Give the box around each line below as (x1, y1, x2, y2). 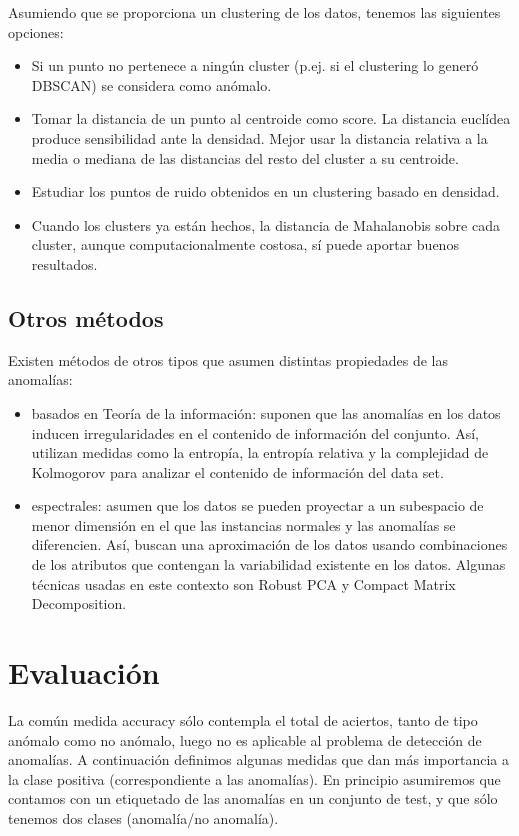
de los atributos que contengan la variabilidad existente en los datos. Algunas (31, 554, 506, 575)
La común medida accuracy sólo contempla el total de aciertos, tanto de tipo (8, 709, 478, 730)
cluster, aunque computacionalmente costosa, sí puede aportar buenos (31, 234, 459, 255)
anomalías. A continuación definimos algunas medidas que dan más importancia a (8, 749, 509, 770)
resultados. (31, 253, 98, 274)
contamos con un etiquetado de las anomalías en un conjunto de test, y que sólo (8, 788, 498, 809)
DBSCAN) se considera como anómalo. (31, 74, 272, 95)
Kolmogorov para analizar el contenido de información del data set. (31, 461, 444, 482)
